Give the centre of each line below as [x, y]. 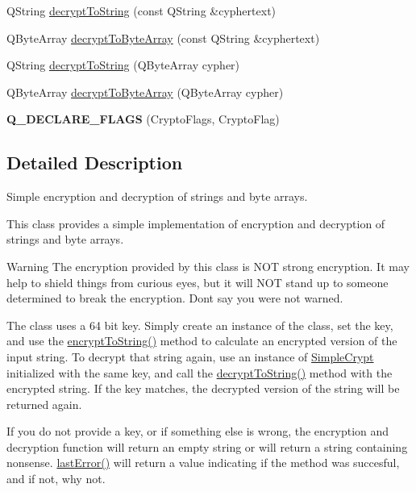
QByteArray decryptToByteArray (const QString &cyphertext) [163, 38]
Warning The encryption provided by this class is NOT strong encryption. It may [208, 266]
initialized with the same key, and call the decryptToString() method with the [200, 372]
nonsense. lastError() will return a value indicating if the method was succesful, [203, 463]
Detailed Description [95, 163]
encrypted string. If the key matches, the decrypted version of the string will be [203, 388]
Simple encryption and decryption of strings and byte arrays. [157, 196]
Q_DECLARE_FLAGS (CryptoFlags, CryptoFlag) [143, 119]
